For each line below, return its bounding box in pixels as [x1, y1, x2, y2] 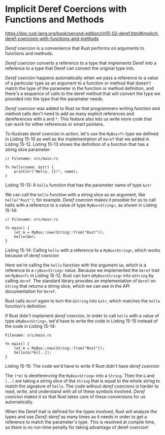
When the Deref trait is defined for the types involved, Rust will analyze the [5, 408, 157, 414]
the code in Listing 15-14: [5, 323, 56, 329]
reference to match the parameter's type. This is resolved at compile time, [5, 419, 156, 425]
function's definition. [5, 303, 47, 309]
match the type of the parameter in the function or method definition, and [5, 85, 154, 91]
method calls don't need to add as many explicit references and [5, 110, 134, 117]
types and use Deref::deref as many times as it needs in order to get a [5, 414, 147, 420]
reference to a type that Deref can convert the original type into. [5, 65, 135, 71]
